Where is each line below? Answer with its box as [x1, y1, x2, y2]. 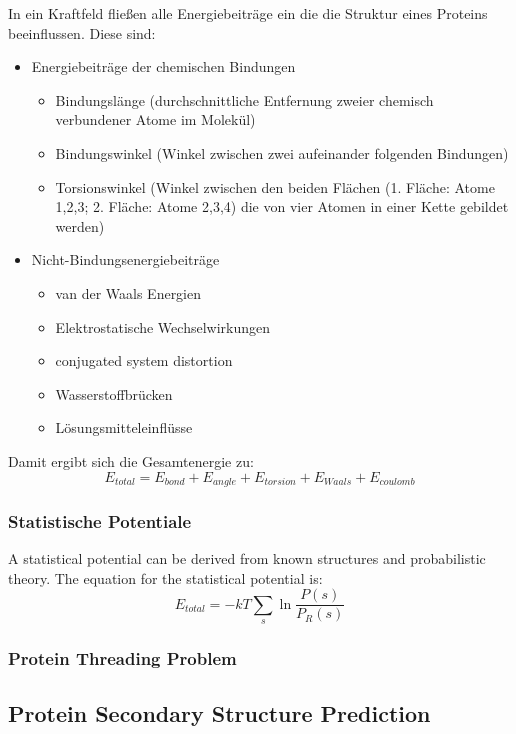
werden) [55, 215, 105, 236]
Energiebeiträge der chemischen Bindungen [31, 56, 296, 77]
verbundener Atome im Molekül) [55, 109, 256, 130]
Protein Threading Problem [8, 646, 237, 671]
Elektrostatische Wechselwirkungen [55, 316, 270, 337]
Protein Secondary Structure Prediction [8, 698, 431, 729]
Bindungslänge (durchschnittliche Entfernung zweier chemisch [55, 89, 434, 110]
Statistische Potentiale [8, 508, 192, 533]
